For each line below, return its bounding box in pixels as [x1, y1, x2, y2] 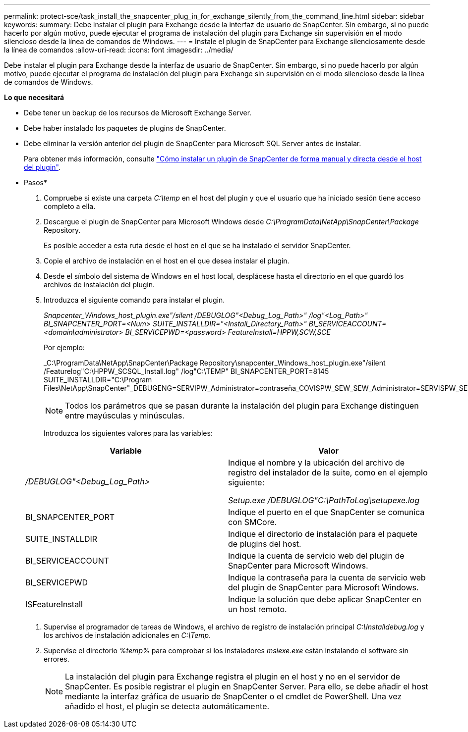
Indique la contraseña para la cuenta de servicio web [228, 573, 426, 582]
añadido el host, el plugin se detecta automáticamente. [65, 701, 270, 711]
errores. [44, 655, 69, 663]
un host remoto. [228, 604, 287, 614]
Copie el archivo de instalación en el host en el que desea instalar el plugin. [44, 257, 290, 265]
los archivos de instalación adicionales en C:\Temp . [44, 631, 211, 639]
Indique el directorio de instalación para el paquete [228, 529, 418, 539]
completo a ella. [44, 202, 96, 210]
